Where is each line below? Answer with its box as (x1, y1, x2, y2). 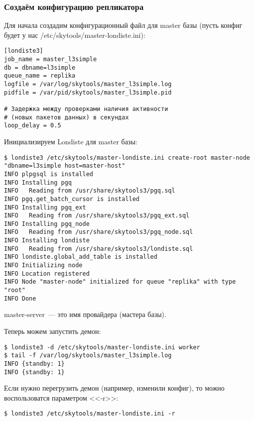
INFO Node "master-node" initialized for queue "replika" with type (4, 278, 236, 286)
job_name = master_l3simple (4, 56, 97, 63)
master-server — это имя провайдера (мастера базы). (4, 309, 166, 319)
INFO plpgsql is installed (4, 170, 93, 178)
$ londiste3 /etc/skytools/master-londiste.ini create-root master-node (4, 154, 250, 161)
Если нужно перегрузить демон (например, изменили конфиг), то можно (4, 383, 225, 393)
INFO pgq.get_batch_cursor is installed (4, 195, 140, 203)
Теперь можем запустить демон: (4, 325, 101, 336)
